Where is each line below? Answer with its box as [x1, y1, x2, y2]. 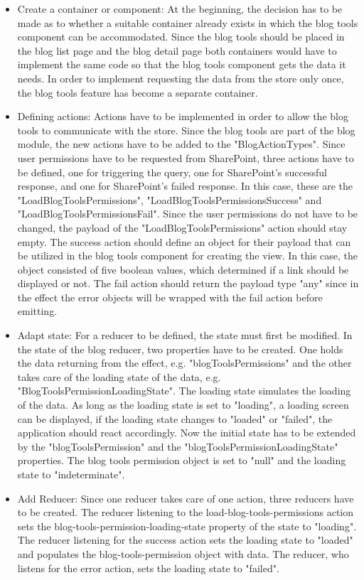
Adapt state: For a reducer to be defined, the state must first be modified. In [17, 328, 353, 343]
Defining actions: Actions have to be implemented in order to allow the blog [17, 109, 348, 124]
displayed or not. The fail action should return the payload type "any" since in [17, 276, 359, 291]
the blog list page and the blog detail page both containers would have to [17, 43, 337, 58]
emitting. [17, 304, 58, 318]
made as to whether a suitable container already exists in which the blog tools [17, 15, 358, 30]
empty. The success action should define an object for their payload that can [17, 234, 351, 249]
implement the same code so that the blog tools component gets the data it [17, 57, 346, 72]
